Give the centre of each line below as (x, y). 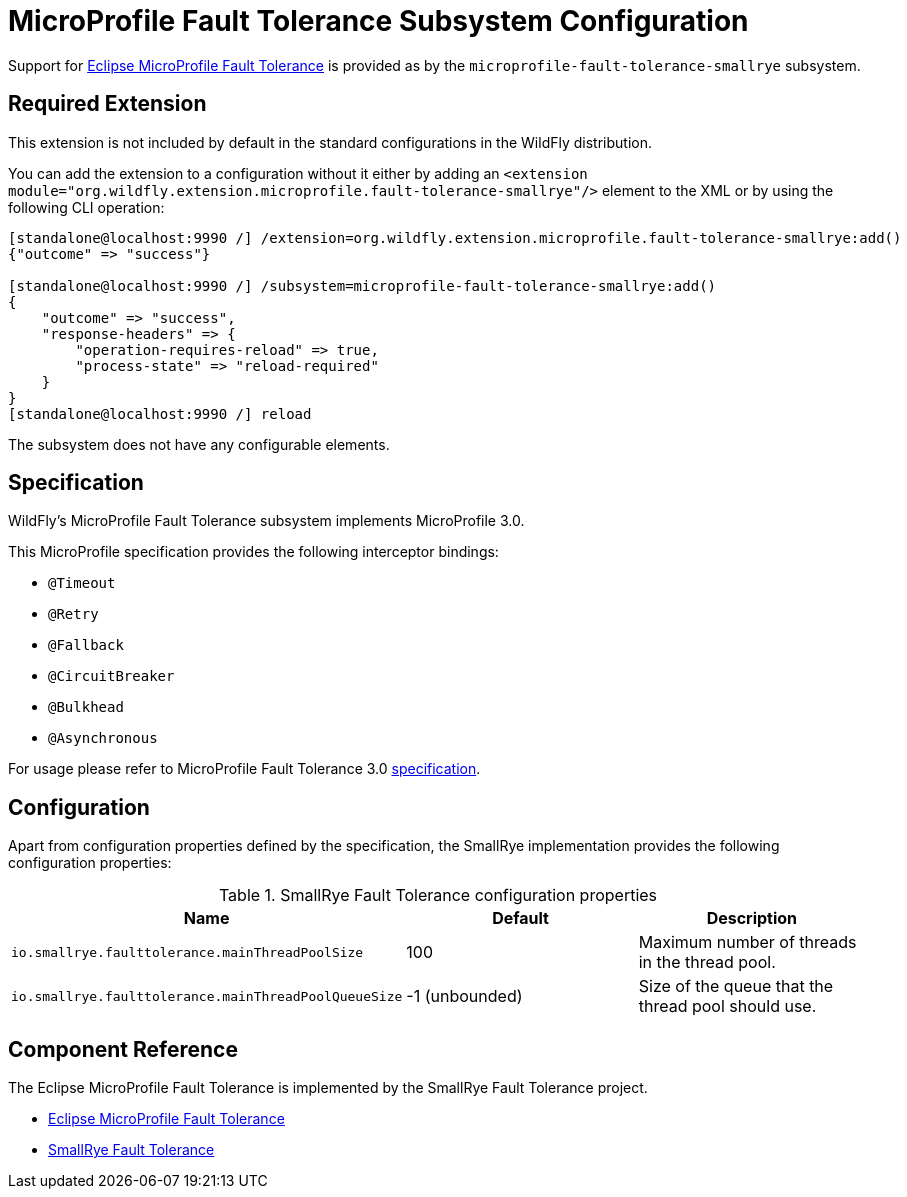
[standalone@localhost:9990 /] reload (160, 413)
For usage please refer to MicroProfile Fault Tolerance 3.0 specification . (244, 769)
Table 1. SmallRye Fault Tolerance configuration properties (438, 895)
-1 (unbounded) (464, 996)
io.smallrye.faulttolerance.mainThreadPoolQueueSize (207, 996)
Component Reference (123, 1049)
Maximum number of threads (747, 942)
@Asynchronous (103, 738)
